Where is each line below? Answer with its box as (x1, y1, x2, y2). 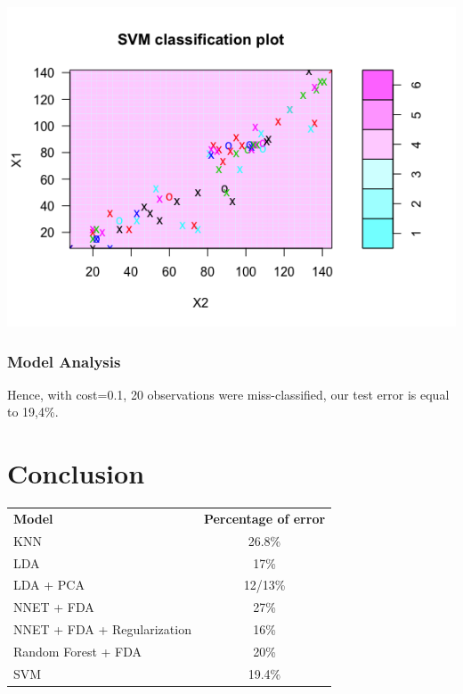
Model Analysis (7, 350, 121, 372)
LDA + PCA (13, 575, 85, 594)
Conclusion (7, 455, 145, 492)
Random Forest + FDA (13, 642, 142, 661)
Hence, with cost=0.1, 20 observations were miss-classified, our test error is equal (7, 384, 450, 403)
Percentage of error (203, 508, 326, 527)
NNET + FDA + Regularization (13, 620, 191, 639)
